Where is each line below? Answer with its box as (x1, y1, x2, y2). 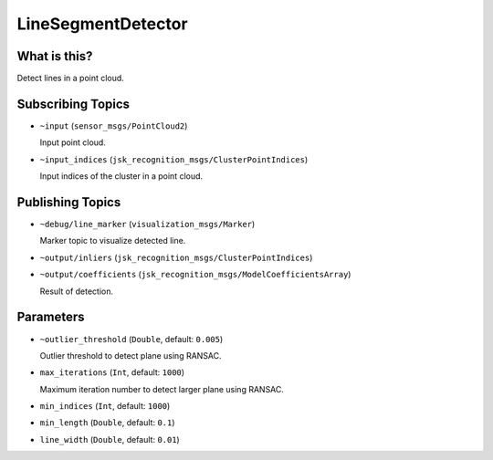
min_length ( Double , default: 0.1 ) (39, 417, 175, 428)
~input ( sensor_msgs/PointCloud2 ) (39, 120, 188, 131)
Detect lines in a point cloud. (16, 73, 125, 84)
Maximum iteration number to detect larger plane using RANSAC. (39, 383, 285, 394)
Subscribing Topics (16, 96, 131, 111)
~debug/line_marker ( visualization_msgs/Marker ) (39, 219, 256, 230)
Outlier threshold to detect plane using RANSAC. (39, 350, 223, 361)
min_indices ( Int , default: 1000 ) (39, 401, 171, 412)
